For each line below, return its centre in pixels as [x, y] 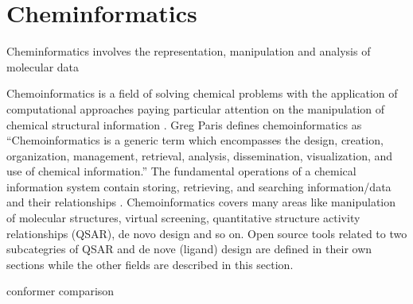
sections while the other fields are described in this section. [150, 264]
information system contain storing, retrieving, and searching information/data [199, 186]
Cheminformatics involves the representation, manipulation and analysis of [189, 51]
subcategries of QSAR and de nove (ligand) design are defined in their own [189, 249]
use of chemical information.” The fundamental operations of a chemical [181, 171]
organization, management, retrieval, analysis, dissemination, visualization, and [200, 155]
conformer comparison [60, 291]
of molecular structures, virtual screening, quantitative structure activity [183, 218]
